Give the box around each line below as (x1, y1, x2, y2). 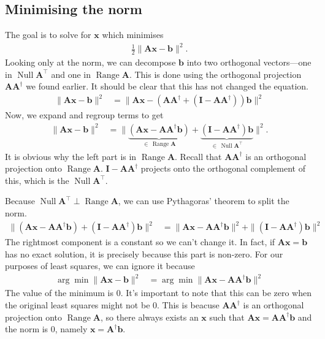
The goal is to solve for (5, 28, 91, 41)
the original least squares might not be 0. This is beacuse (5, 299, 220, 311)
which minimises (102, 28, 164, 41)
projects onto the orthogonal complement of (140, 162, 305, 175)
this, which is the (5, 173, 69, 186)
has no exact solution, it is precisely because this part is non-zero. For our (5, 247, 283, 260)
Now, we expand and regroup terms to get (5, 109, 164, 121)
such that (209, 310, 245, 323)
